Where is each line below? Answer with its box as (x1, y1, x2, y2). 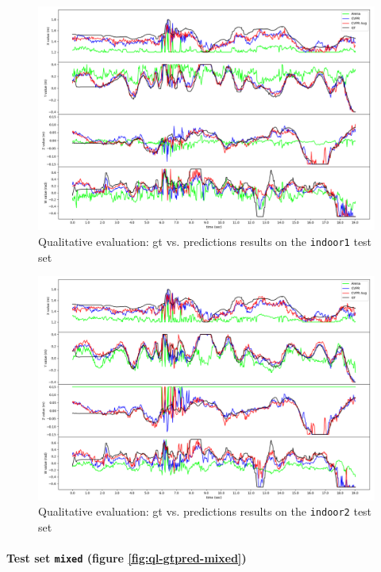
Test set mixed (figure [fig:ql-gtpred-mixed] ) (6, 550, 247, 566)
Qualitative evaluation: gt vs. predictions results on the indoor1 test (38, 232, 372, 249)
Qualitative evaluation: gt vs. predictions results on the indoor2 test (38, 503, 372, 520)
